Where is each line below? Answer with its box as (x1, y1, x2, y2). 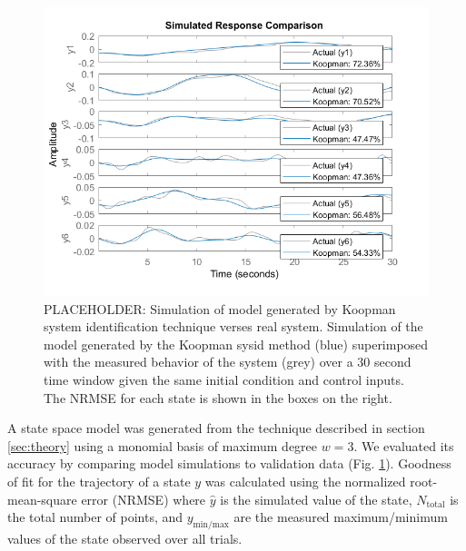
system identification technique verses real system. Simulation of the (44, 317, 423, 336)
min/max (193, 519, 230, 529)
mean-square (7, 489, 77, 508)
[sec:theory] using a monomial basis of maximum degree (7, 436, 318, 455)
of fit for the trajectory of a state (7, 471, 191, 490)
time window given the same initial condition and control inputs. (44, 369, 404, 389)
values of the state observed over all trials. (7, 528, 243, 547)
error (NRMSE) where (81, 489, 206, 508)
